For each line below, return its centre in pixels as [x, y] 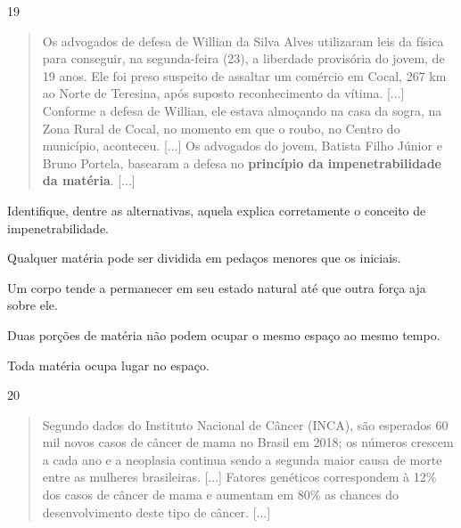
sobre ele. [33, 305]
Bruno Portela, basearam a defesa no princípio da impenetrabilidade [242, 162]
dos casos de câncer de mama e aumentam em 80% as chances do [221, 495]
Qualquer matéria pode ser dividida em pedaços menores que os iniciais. [204, 258]
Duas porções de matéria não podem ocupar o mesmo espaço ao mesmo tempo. [224, 334]
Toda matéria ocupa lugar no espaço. [108, 365]
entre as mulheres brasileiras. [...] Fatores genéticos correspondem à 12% [239, 477]
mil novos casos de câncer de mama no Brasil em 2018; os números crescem [248, 442]
